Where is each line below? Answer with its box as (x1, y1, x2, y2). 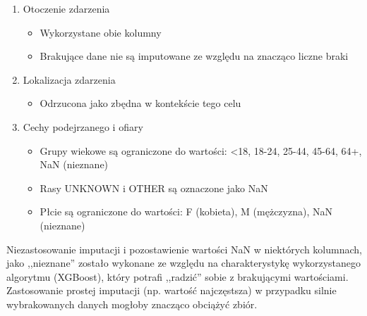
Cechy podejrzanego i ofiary (23, 119, 143, 134)
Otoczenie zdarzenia (23, 1, 110, 15)
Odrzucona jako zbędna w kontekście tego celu (40, 96, 241, 110)
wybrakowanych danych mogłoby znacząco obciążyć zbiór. (6, 296, 258, 311)
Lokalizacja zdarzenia (23, 72, 116, 87)
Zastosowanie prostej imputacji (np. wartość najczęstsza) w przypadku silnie (6, 283, 337, 298)
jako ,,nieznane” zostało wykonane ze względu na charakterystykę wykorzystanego (6, 255, 361, 270)
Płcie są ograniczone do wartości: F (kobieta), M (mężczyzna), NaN (40, 204, 332, 219)
